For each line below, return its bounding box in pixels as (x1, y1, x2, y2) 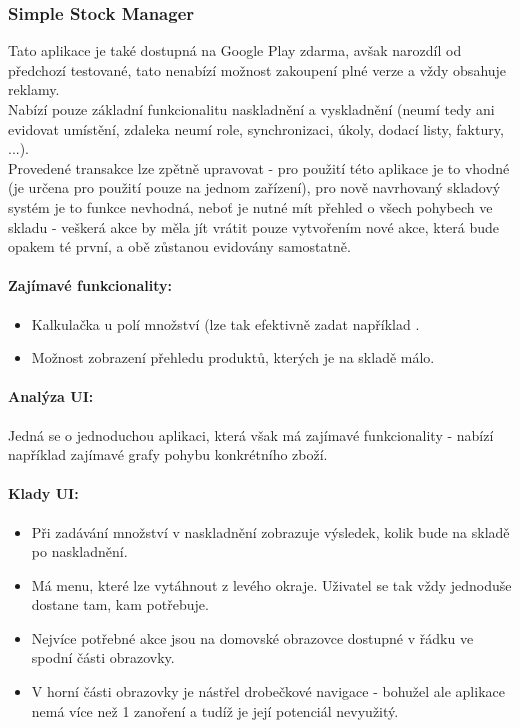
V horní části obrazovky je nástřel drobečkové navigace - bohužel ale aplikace (31, 681, 505, 702)
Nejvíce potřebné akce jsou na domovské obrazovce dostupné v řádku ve (31, 627, 474, 648)
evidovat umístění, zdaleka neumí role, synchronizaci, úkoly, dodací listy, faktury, (8, 118, 504, 139)
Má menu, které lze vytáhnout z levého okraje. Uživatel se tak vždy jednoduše (31, 574, 512, 595)
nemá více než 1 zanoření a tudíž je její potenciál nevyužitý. (31, 700, 399, 721)
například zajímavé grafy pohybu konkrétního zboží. (8, 444, 328, 465)
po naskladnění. (31, 541, 128, 562)
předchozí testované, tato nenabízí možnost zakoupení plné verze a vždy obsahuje (8, 59, 507, 80)
